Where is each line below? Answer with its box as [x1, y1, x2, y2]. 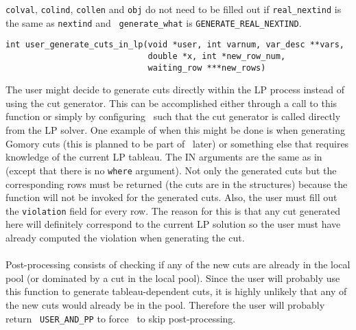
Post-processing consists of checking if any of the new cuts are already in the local [5, 257, 351, 272]
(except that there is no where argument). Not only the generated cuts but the [5, 163, 337, 177]
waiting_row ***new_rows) [147, 62, 266, 73]
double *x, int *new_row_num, [147, 51, 286, 61]
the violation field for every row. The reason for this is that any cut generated [5, 203, 340, 217]
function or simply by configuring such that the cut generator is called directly [5, 109, 341, 123]
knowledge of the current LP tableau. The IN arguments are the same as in [5, 150, 322, 164]
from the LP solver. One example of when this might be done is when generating [5, 123, 345, 137]
